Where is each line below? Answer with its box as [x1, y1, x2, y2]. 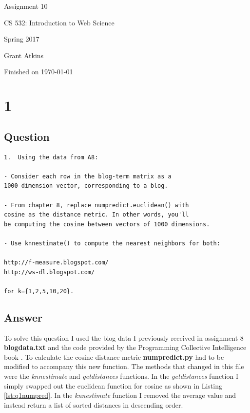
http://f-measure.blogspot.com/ [4, 259, 109, 266]
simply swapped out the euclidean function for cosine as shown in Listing [4, 380, 222, 391]
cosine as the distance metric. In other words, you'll [4, 211, 189, 218]
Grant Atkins [4, 50, 44, 60]
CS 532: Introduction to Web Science [4, 17, 115, 27]
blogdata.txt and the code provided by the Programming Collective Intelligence [4, 342, 247, 352]
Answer [4, 309, 43, 325]
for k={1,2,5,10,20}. [4, 287, 74, 295]
